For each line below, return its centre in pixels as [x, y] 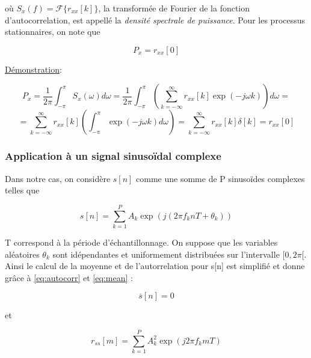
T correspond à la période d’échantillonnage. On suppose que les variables [141, 242]
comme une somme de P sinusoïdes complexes [220, 178]
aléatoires [22, 254]
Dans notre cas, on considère [58, 178]
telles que [22, 190]
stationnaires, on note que [53, 32]
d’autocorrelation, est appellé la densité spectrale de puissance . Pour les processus [155, 20]
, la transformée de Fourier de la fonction [174, 8]
